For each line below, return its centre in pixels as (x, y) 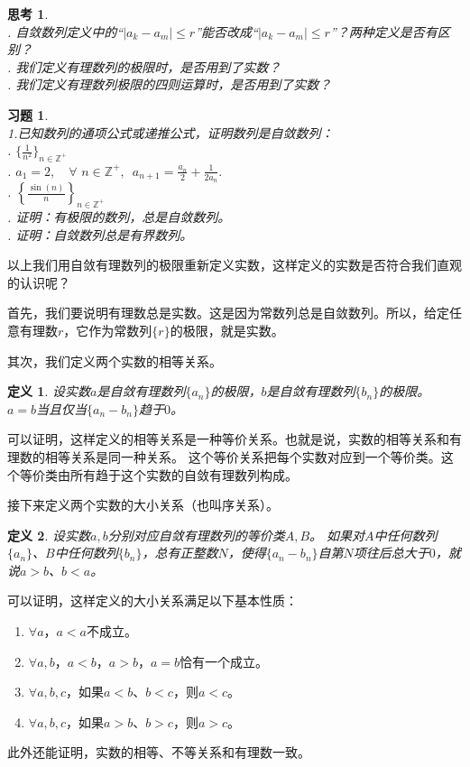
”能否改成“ (226, 31)
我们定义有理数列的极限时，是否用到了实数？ (148, 66)
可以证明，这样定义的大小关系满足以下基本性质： (152, 601)
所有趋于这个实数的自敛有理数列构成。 (184, 474)
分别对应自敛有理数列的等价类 (196, 535)
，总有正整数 (180, 553)
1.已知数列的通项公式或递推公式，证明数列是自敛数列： (170, 132)
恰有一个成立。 (224, 661)
